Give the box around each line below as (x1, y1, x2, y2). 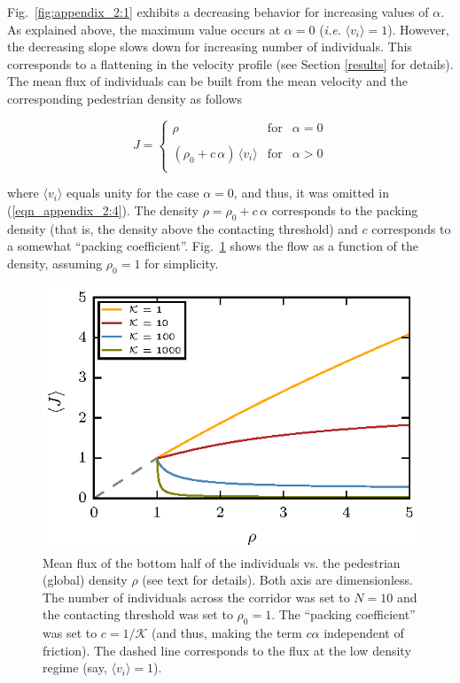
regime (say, (43, 658, 107, 677)
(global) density (43, 570, 128, 589)
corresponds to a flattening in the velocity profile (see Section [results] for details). (7, 54, 454, 73)
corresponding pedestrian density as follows (7, 89, 242, 107)
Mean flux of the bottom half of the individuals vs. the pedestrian (43, 553, 401, 571)
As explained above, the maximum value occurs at (7, 19, 281, 38)
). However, (387, 19, 449, 38)
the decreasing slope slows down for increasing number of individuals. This (7, 37, 412, 56)
